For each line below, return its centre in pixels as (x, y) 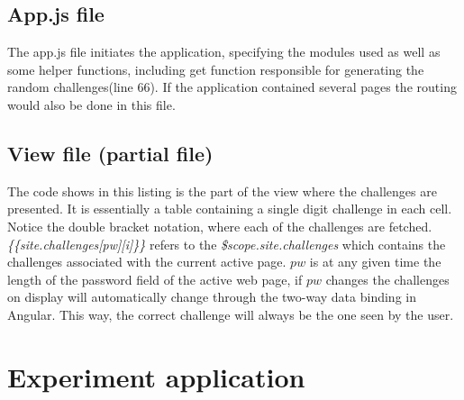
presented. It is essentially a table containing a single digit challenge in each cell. (230, 209)
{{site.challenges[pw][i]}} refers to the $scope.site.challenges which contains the (227, 244)
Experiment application (156, 376)
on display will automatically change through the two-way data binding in (212, 297)
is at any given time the (375, 262)
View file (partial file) (110, 153)
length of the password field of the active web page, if (155, 279)
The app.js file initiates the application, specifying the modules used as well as (224, 52)
